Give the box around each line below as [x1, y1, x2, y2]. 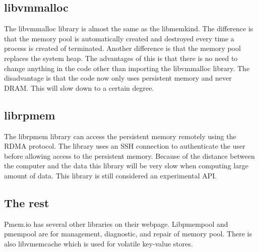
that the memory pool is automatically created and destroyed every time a [4, 33, 234, 43]
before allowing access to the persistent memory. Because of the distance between [4, 150, 255, 161]
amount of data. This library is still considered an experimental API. [4, 170, 217, 180]
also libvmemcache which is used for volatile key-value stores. [4, 238, 193, 248]
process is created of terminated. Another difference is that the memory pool [4, 43, 241, 53]
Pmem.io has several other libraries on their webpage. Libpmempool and [4, 218, 228, 229]
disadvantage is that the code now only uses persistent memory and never [4, 73, 232, 83]
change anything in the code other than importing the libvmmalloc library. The [4, 62, 250, 73]
